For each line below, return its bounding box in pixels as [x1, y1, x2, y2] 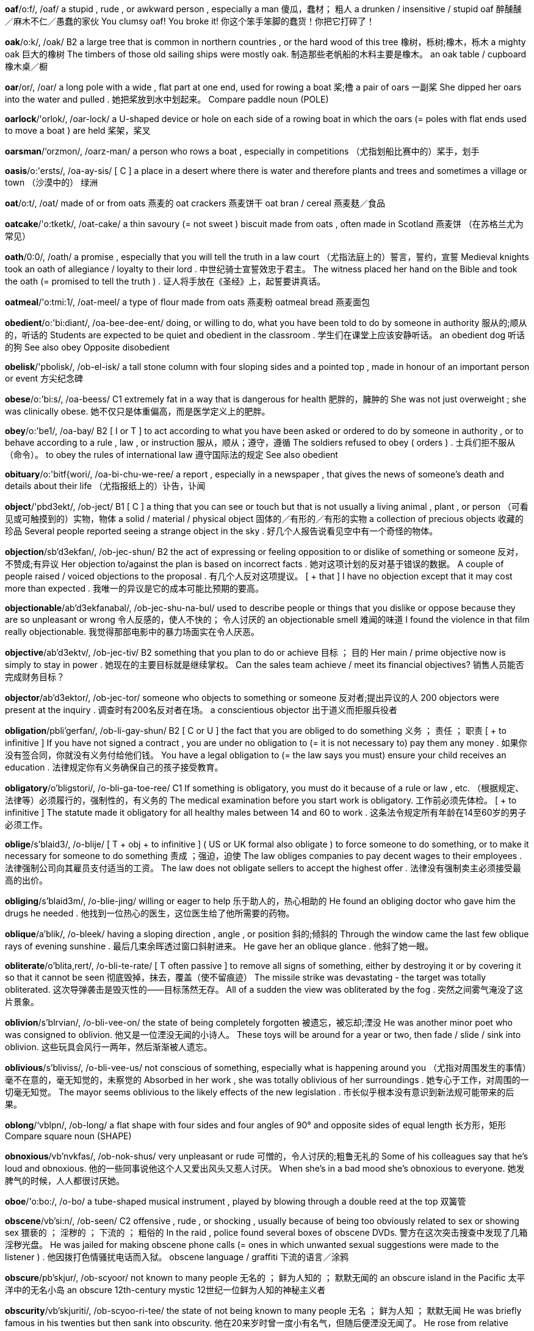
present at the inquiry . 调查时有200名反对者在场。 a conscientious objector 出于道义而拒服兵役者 [5, 705, 397, 715]
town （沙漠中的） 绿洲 [5, 177, 98, 187]
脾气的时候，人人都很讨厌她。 [5, 1175, 124, 1186]
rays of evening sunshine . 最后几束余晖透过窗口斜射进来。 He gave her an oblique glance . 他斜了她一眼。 [5, 941, 434, 951]
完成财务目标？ [5, 672, 65, 682]
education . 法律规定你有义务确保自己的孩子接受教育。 [5, 762, 223, 772]
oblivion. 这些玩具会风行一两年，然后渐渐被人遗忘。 [5, 1042, 212, 1052]
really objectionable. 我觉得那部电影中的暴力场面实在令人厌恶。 [5, 626, 259, 637]
